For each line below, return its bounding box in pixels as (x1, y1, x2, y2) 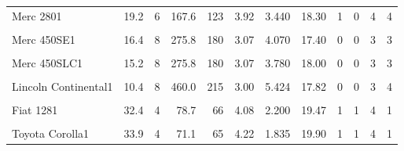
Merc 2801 (12, 7, 62, 23)
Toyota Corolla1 (12, 125, 90, 142)
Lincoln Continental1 (12, 78, 113, 95)
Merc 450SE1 (12, 31, 75, 47)
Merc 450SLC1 (12, 54, 83, 70)
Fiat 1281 (12, 102, 58, 118)
